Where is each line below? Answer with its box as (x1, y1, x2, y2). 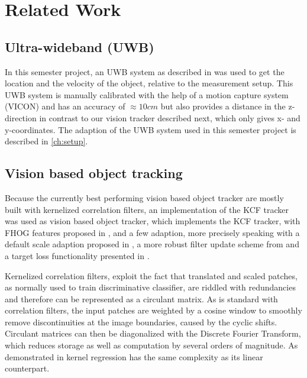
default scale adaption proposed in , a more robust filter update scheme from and (5, 238, 299, 250)
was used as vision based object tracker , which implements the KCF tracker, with (5, 215, 300, 227)
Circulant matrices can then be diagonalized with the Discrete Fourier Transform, (5, 327, 301, 340)
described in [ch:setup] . (5, 135, 88, 147)
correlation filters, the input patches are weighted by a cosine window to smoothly (5, 304, 302, 316)
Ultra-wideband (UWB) (5, 37, 154, 56)
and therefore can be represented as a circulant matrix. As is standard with (5, 292, 278, 305)
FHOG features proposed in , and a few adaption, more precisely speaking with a (5, 226, 300, 238)
